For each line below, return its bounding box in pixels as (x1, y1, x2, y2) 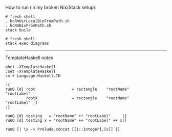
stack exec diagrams (5, 41, 50, 46)
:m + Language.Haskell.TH (5, 73, 60, 78)
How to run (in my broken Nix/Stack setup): (5, 5, 97, 10)
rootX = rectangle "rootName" (26, 96, 130, 101)
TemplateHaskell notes (5, 54, 54, 61)
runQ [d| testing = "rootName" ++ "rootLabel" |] (5, 114, 127, 119)
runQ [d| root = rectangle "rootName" (5, 87, 130, 92)
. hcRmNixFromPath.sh (5, 23, 52, 28)
